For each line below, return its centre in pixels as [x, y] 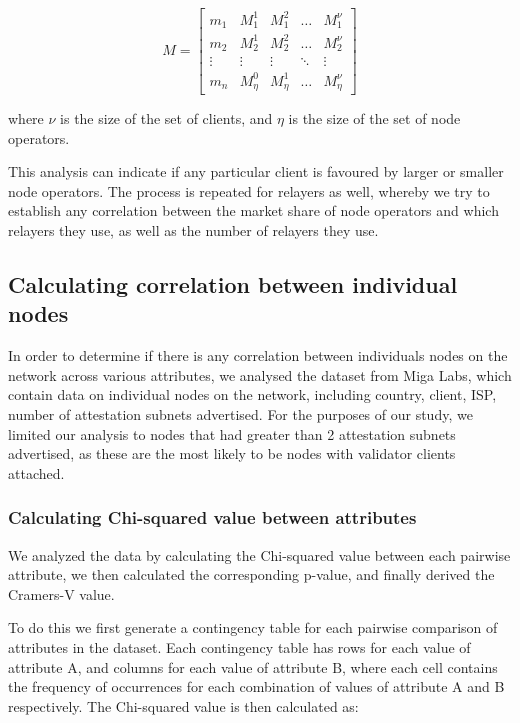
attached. [36, 472]
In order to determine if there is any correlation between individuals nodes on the [258, 355]
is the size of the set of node [374, 118]
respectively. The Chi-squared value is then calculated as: [183, 705]
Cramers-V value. [61, 593]
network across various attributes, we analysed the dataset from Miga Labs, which [260, 374]
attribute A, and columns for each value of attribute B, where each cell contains [253, 666]
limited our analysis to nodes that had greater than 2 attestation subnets [232, 433]
